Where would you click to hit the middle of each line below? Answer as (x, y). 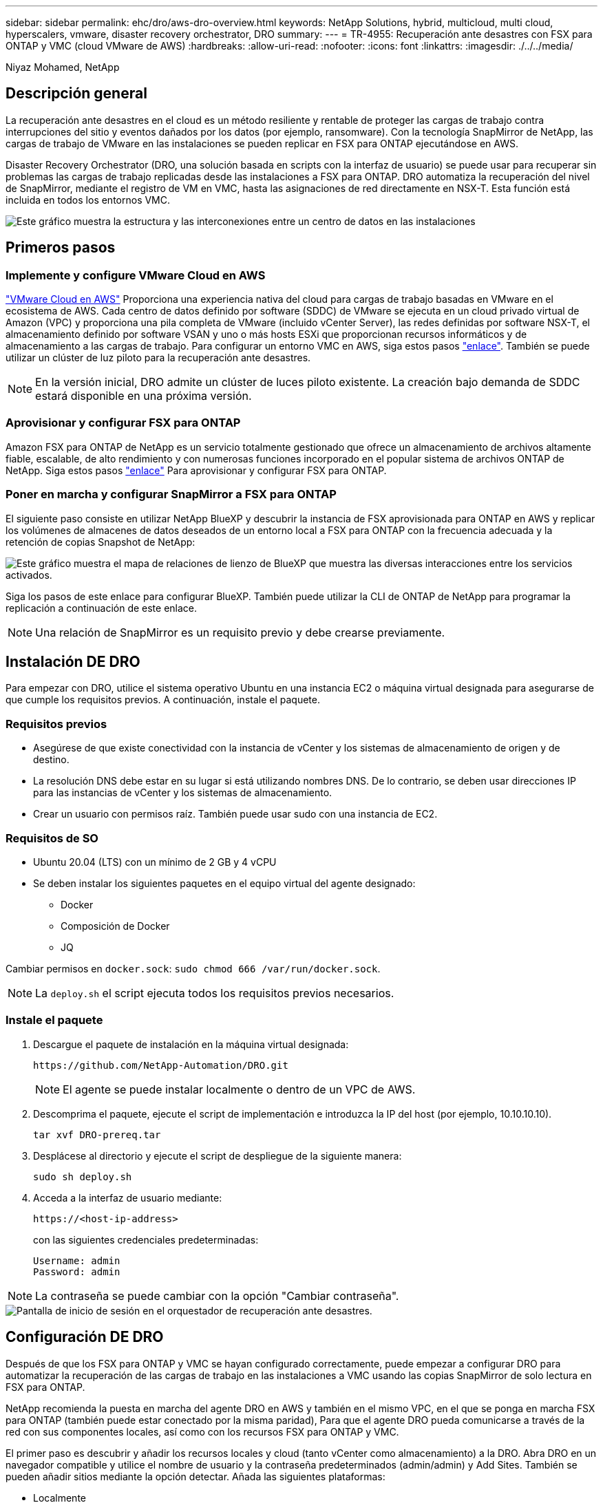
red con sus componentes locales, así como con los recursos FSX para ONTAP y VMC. (202, 1431)
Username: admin (77, 1260)
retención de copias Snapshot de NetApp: (100, 542)
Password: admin (77, 1271)
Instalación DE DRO (73, 661)
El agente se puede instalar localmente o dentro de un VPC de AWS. (239, 1089)
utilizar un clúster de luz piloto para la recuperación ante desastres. (158, 358)
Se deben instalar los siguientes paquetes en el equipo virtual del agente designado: (224, 883)
